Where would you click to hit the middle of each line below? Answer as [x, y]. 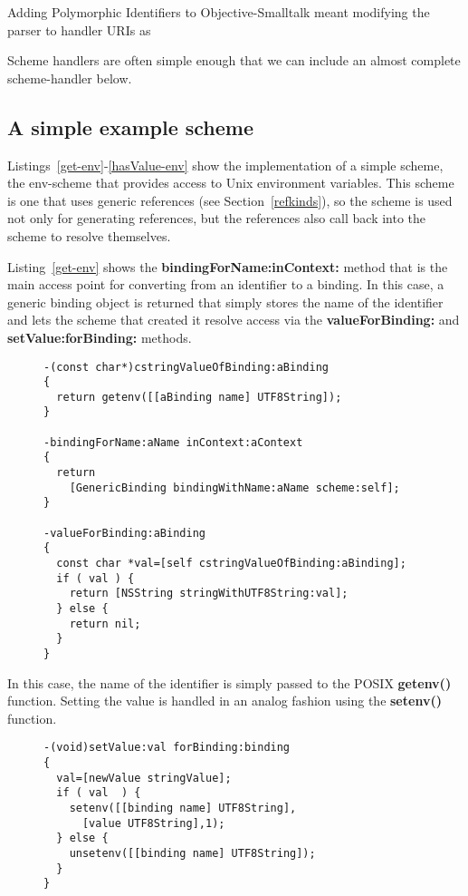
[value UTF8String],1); [153, 823]
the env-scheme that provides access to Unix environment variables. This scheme [231, 183]
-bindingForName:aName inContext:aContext [173, 442]
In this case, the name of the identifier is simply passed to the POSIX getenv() [229, 682]
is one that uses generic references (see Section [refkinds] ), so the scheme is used [230, 200]
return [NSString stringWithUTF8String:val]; [209, 594]
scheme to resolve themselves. [89, 235]
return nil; [105, 623]
